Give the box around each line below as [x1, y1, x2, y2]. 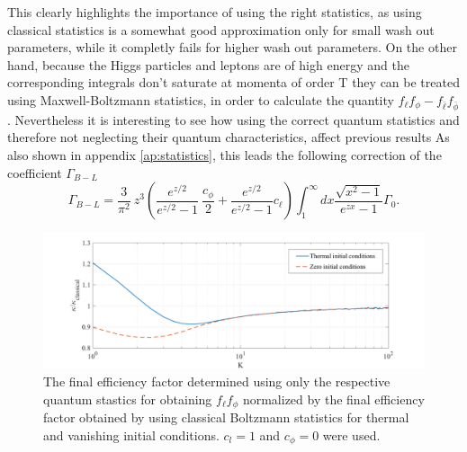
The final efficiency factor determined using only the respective [43, 372, 391, 391]
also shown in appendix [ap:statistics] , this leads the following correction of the [7, 145, 442, 164]
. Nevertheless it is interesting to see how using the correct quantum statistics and [7, 110, 460, 129]
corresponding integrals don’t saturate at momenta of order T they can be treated [7, 73, 460, 92]
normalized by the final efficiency [242, 389, 425, 408]
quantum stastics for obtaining [43, 389, 212, 408]
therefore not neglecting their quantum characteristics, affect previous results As [7, 128, 450, 146]
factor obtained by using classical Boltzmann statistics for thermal [43, 408, 409, 427]
